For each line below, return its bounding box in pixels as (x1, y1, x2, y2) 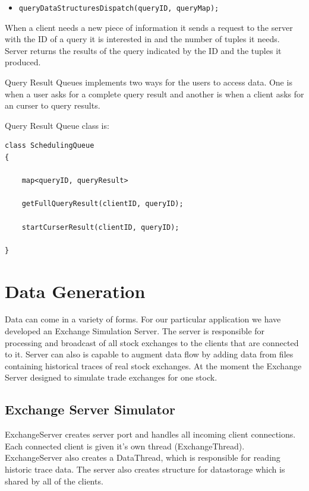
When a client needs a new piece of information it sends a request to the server (5, 21, 293, 33)
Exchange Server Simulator (5, 400, 175, 419)
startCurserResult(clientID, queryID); (21, 223, 179, 232)
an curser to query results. (5, 99, 100, 112)
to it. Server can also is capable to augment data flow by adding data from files (5, 348, 294, 360)
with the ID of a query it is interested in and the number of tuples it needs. (5, 33, 280, 45)
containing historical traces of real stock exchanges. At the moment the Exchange (5, 359, 302, 372)
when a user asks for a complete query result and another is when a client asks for (5, 87, 304, 100)
